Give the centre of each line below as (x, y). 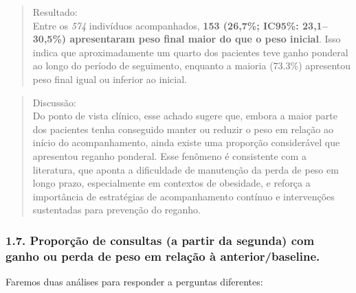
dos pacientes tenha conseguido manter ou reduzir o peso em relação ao (183, 129)
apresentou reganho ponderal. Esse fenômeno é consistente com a (169, 155)
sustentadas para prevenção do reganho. (116, 210)
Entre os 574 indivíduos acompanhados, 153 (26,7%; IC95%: (166, 25)
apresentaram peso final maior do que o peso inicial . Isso (205, 39)
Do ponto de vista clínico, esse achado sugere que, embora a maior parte (185, 116)
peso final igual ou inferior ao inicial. (110, 79)
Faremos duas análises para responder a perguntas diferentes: (134, 282)
